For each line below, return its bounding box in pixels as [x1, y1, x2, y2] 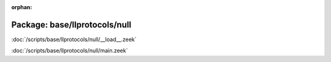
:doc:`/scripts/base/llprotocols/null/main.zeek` [11, 47, 128, 55]
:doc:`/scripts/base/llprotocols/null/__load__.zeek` [11, 36, 137, 43]
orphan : [11, 4, 32, 10]
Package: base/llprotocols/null [11, 19, 132, 30]
